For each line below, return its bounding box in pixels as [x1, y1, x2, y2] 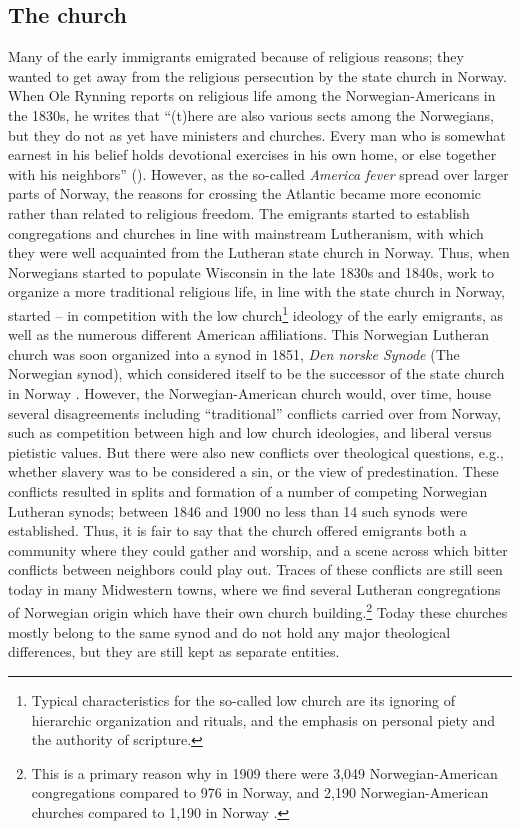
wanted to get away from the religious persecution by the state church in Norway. [8, 65, 507, 86]
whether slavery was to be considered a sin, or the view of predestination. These [8, 461, 499, 482]
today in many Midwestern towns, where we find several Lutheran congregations [8, 578, 501, 599]
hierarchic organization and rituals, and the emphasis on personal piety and [31, 709, 496, 730]
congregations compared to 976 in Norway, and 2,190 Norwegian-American [31, 782, 489, 803]
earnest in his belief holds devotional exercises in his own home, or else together [8, 144, 497, 165]
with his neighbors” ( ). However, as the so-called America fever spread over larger [8, 163, 509, 184]
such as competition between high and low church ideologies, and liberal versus [8, 422, 492, 443]
